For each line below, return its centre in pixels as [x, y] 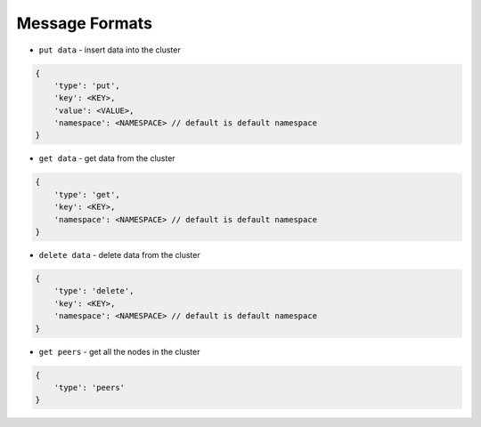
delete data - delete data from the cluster [119, 255]
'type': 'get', [87, 194]
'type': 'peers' [89, 387]
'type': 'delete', [94, 291]
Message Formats [85, 23]
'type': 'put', [87, 85]
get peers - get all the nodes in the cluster [119, 351]
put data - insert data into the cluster [110, 50]
